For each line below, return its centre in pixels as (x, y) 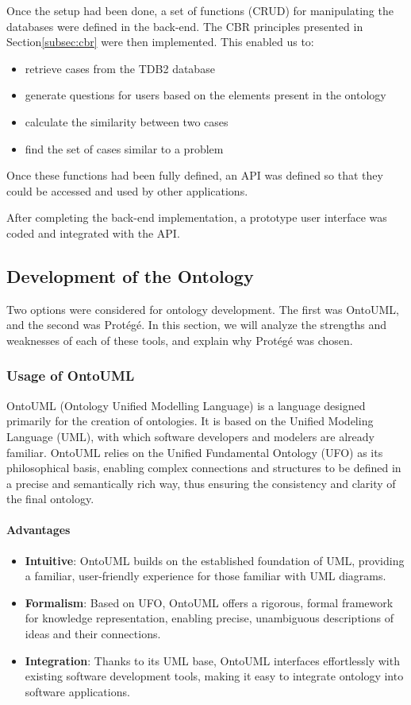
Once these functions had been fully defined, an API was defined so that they (195, 175)
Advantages (38, 530)
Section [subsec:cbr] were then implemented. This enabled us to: (160, 42)
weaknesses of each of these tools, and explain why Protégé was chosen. (180, 340)
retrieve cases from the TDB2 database (120, 68)
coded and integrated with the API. (93, 232)
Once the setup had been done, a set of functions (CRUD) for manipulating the (200, 10)
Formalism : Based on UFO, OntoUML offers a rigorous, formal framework (209, 602)
